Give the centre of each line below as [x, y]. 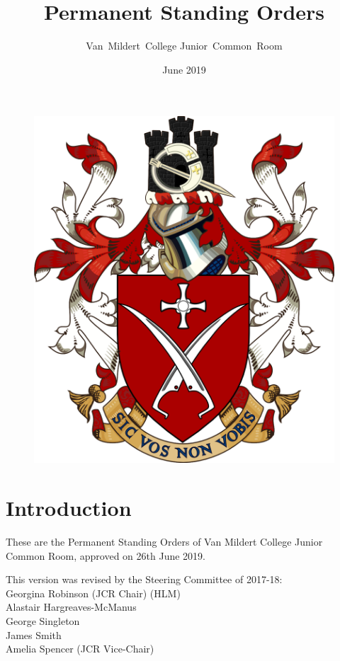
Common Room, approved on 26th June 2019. [106, 555]
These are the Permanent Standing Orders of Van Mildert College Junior [164, 542]
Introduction [69, 508]
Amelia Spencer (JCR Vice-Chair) [80, 649]
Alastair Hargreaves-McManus [71, 607]
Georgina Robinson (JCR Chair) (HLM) [93, 593]
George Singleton [43, 621]
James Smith [34, 634]
